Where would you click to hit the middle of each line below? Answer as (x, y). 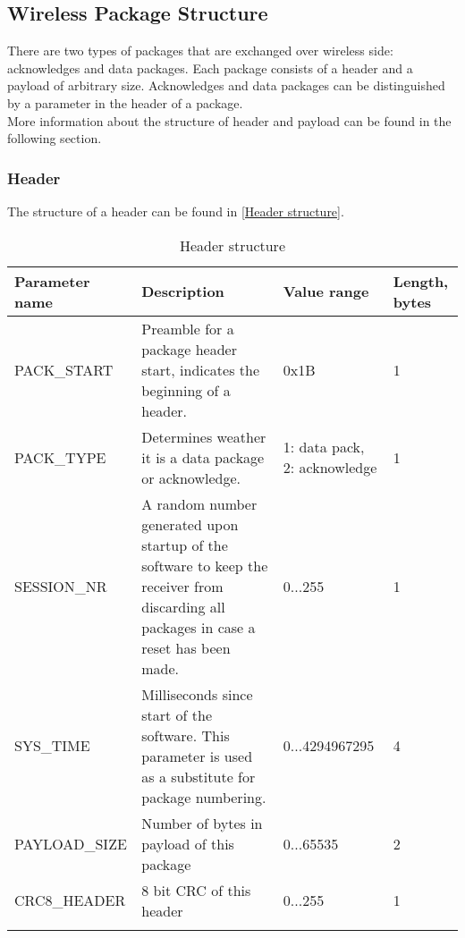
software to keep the (205, 565)
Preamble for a (188, 328)
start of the (177, 714)
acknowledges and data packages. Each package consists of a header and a (210, 68)
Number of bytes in (202, 823)
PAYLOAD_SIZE (71, 843)
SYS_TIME (52, 746)
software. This (186, 735)
